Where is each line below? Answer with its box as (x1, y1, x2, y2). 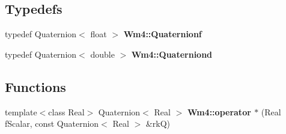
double (90, 47, 115, 60)
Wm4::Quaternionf (123, 28, 202, 40)
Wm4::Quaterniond (131, 47, 213, 60)
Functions (5, 77, 66, 96)
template (5, 105, 37, 118)
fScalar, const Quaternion (5, 117, 99, 130)
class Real (48, 105, 85, 118)
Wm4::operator (187, 105, 251, 118)
